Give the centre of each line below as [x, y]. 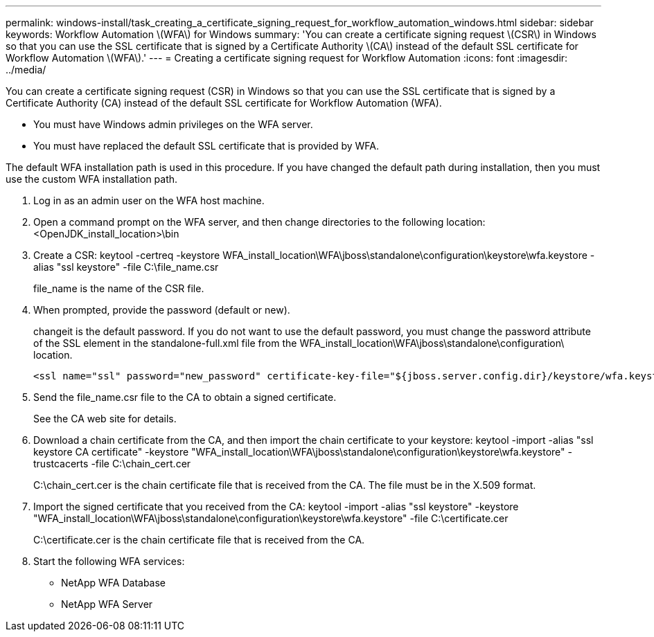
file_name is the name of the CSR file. [119, 288]
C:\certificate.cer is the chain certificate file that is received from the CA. [199, 540]
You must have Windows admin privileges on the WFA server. [173, 124]
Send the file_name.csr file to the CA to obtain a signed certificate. [185, 397]
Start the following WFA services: [109, 561]
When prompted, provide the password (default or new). [162, 310]
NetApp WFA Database [114, 583]
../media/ [26, 70]
